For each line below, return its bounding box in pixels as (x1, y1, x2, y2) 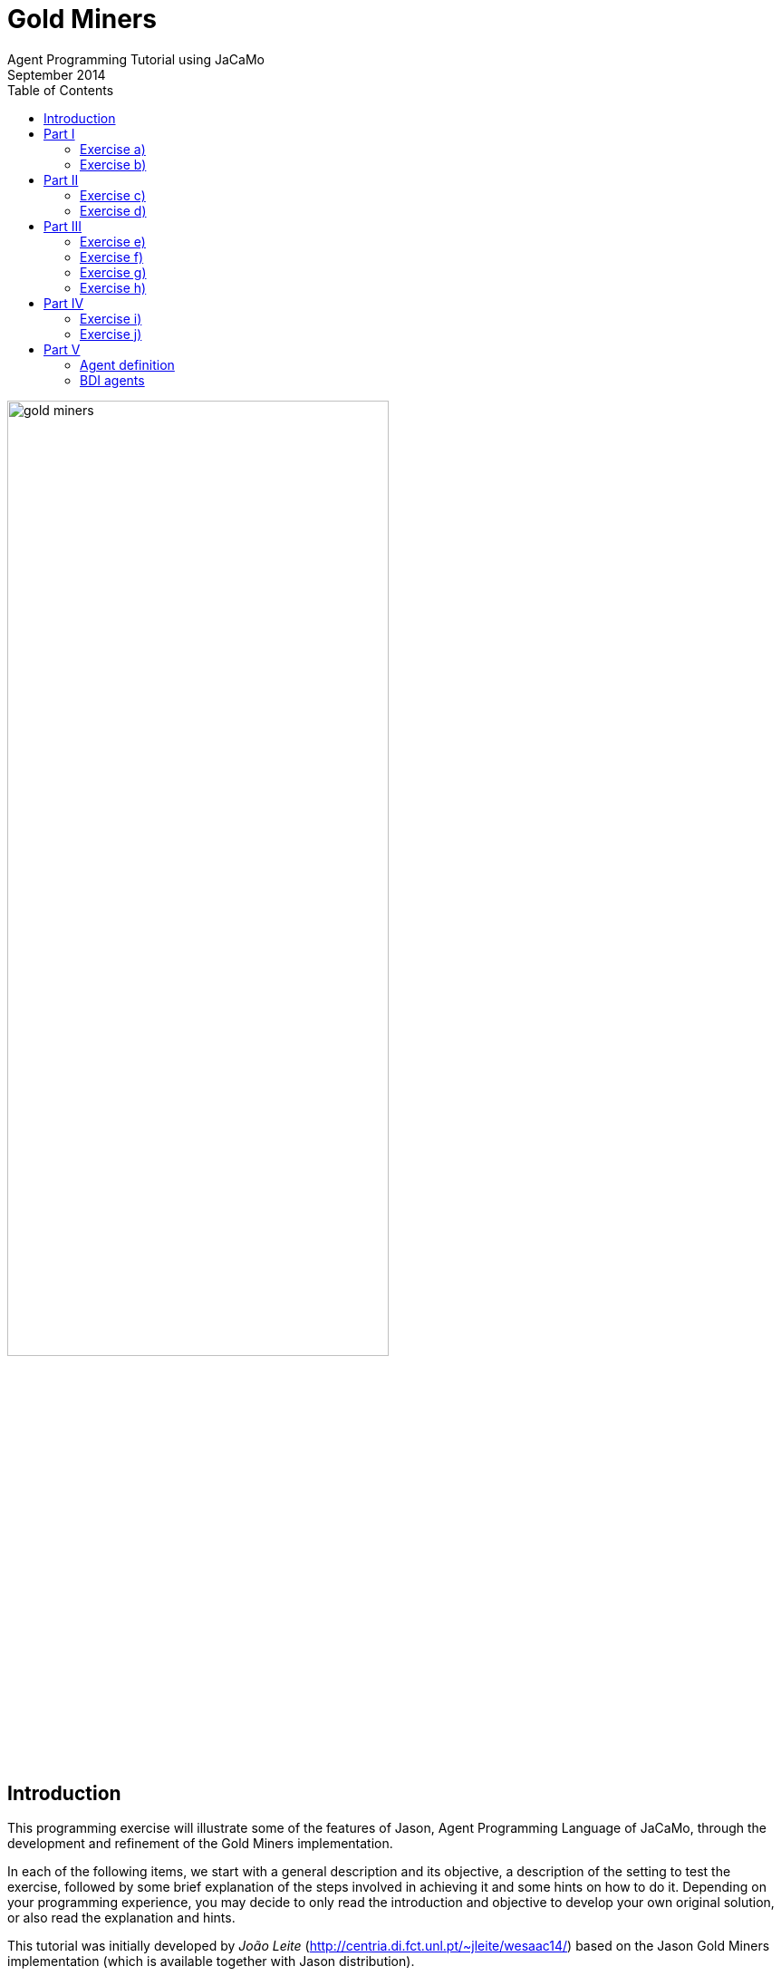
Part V (43, 341, 81, 357)
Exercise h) (80, 279, 147, 295)
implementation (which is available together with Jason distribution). (7, 1952, 415, 1969)
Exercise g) (80, 264, 147, 280)
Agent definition (80, 356, 175, 373)
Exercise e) (80, 233, 146, 249)
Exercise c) (80, 187, 146, 203)
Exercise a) (80, 140, 146, 157)
